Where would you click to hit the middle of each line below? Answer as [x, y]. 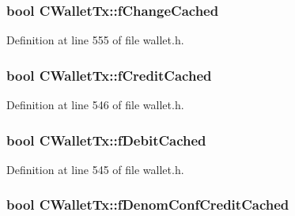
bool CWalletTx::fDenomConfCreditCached [148, 205]
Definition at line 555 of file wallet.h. [95, 40]
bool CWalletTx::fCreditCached [109, 75]
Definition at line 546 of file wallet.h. [95, 105]
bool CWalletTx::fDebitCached [106, 140]
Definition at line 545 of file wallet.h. [95, 169]
